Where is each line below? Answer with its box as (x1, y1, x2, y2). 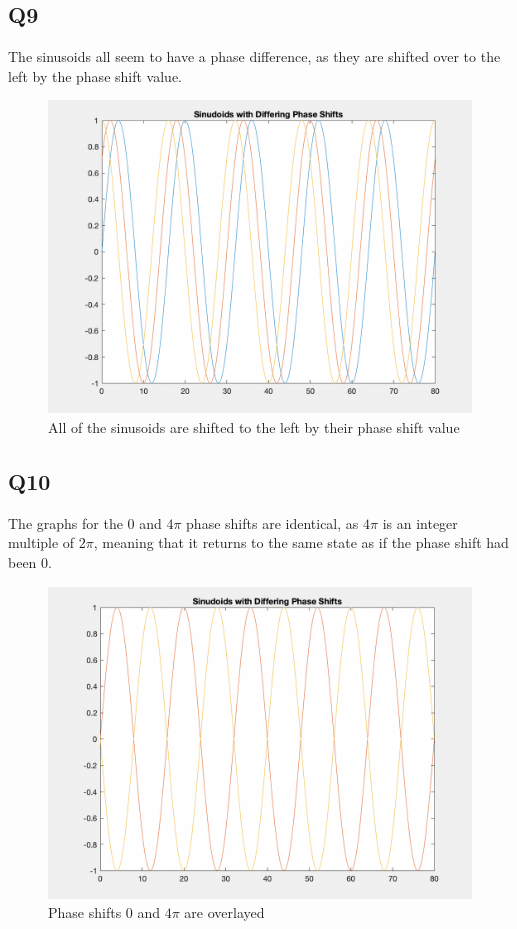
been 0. (8, 552, 52, 572)
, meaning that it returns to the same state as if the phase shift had (93, 532, 509, 553)
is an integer (382, 512, 458, 533)
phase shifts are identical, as (186, 512, 359, 533)
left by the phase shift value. (8, 65, 182, 86)
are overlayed (184, 902, 265, 923)
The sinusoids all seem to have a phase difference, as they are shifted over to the (8, 46, 501, 67)
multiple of (8, 532, 75, 553)
